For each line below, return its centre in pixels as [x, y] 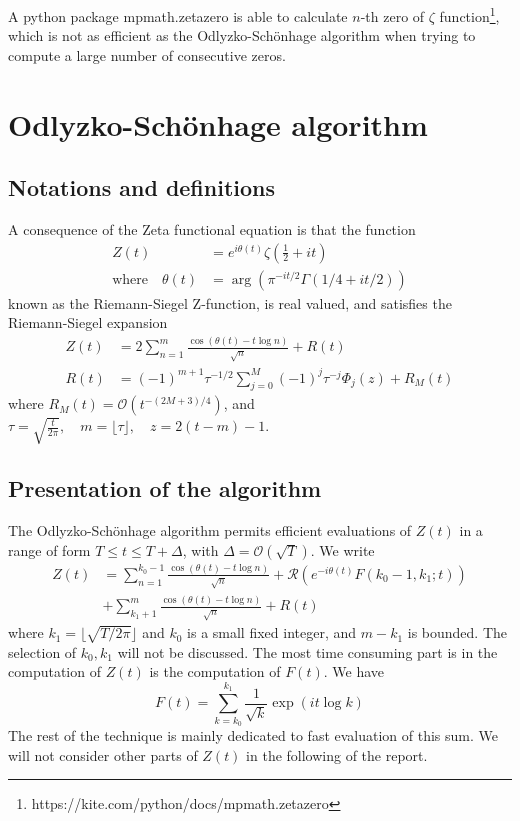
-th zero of [392, 15]
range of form [49, 549]
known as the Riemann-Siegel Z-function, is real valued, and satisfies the [230, 302]
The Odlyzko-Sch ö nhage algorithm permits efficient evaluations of [210, 529]
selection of [42, 651]
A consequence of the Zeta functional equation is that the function [212, 229]
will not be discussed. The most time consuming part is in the [307, 651]
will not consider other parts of [103, 754]
